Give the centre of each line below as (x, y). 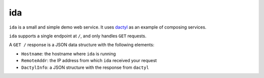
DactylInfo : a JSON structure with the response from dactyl (85, 67)
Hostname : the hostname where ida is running (68, 54)
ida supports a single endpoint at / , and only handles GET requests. (78, 36)
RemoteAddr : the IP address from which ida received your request (89, 61)
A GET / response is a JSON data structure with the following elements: (82, 45)
